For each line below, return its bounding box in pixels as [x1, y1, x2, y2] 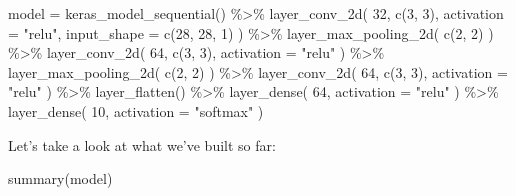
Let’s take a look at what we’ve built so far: [8, 134, 276, 155]
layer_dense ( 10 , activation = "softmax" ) [8, 100, 264, 121]
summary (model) [8, 168, 113, 189]
